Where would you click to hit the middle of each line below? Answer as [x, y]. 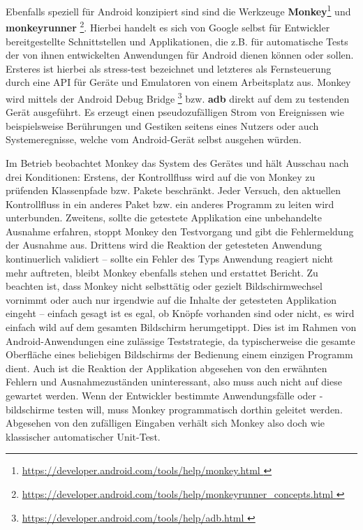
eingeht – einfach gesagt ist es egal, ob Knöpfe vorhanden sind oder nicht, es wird [180, 313]
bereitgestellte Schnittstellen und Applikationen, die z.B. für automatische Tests [177, 41]
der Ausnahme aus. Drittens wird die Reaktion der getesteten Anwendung [164, 245]
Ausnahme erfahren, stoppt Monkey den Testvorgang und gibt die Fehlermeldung [180, 231]
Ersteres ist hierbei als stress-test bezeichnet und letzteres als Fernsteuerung [169, 68]
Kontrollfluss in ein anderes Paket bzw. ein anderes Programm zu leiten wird [170, 204]
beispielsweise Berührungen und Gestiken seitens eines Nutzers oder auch [162, 125]
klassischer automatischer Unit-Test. [83, 436]
